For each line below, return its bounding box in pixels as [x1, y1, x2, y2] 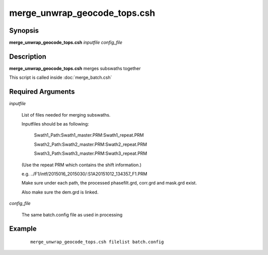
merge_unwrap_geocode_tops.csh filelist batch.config [30, 239, 164, 245]
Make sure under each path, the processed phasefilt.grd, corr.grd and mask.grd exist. [21, 180, 197, 186]
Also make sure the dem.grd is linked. [21, 189, 99, 195]
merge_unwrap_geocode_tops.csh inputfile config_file [9, 40, 123, 46]
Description [9, 52, 47, 61]
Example [9, 225, 37, 233]
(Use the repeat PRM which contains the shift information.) [21, 162, 141, 168]
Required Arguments [9, 87, 75, 96]
